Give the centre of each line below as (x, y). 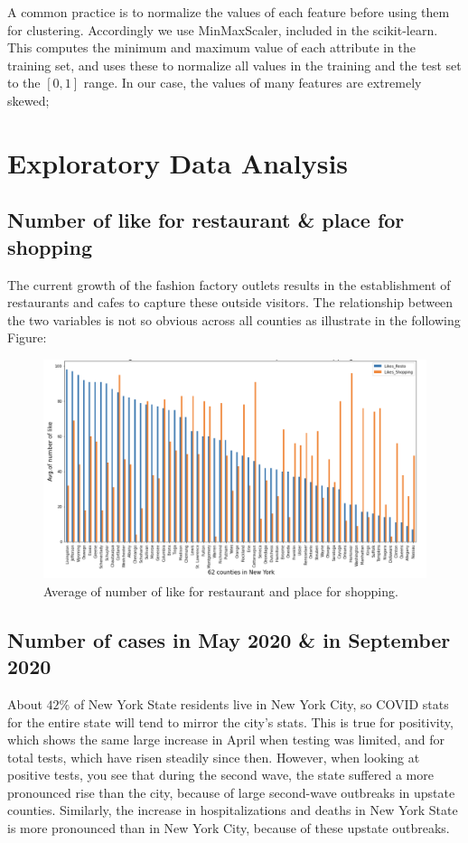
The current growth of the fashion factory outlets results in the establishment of (229, 284)
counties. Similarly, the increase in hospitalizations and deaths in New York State (233, 810)
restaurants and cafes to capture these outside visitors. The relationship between (230, 302)
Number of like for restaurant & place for (206, 220)
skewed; (28, 100)
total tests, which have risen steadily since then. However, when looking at (214, 757)
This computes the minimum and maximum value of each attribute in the (212, 47)
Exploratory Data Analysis (178, 162)
